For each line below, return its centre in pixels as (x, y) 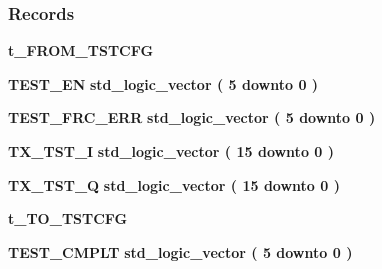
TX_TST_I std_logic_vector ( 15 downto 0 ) (171, 151)
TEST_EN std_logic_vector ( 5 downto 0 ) (163, 83)
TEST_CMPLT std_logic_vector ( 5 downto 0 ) (180, 251)
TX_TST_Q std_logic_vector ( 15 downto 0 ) (174, 184)
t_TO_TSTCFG (68, 218)
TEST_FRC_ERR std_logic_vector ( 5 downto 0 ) (192, 117)
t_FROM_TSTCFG (81, 50)
